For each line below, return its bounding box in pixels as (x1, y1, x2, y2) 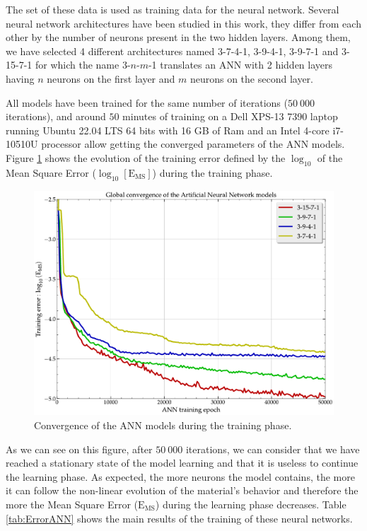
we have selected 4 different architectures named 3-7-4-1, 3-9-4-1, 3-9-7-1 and (6, 43, 339, 58)
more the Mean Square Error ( (6, 496, 139, 511)
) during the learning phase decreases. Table (155, 496, 346, 511)
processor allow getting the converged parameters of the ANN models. (41, 136, 345, 151)
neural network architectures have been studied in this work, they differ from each (6, 16, 361, 30)
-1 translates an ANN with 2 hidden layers (148, 57, 333, 72)
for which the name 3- (35, 57, 131, 72)
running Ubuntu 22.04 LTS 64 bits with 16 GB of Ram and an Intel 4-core (6, 122, 330, 137)
